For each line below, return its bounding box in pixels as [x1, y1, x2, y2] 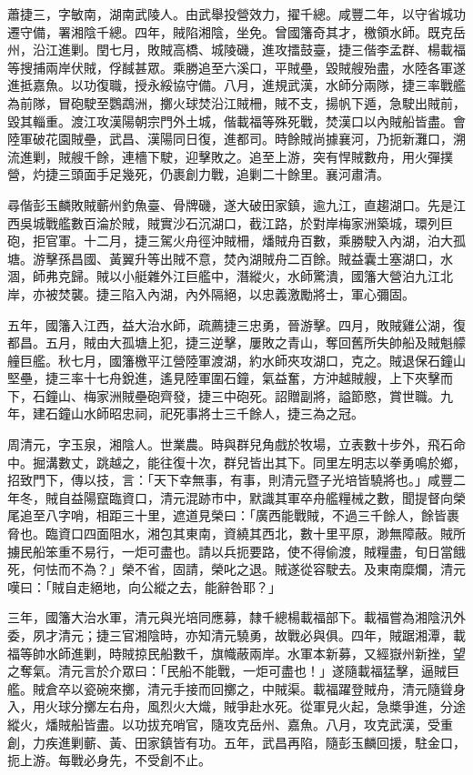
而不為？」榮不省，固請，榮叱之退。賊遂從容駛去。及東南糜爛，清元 [57, 559, 466, 579]
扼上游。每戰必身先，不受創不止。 [7, 750, 211, 770]
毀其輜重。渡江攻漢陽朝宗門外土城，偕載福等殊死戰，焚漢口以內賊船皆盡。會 [7, 111, 466, 130]
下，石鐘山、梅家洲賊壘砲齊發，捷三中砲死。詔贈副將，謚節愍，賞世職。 [7, 386, 440, 405]
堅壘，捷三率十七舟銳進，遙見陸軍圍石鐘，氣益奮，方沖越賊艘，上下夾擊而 [7, 368, 453, 387]
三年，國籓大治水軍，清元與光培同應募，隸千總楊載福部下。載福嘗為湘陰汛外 [7, 608, 466, 627]
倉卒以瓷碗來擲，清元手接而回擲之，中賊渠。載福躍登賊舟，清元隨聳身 [45, 679, 466, 698]
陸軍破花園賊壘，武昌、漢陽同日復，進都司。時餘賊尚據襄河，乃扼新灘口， [7, 129, 453, 148]
